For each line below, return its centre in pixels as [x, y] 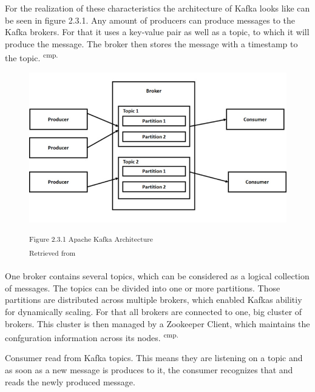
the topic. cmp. [32, 57]
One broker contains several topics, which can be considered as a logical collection [157, 276]
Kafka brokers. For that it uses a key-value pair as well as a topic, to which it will [157, 32]
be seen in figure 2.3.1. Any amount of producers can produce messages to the [150, 20]
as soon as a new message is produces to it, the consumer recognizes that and [149, 370]
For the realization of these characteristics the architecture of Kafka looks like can [157, 8]
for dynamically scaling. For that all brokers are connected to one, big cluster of [154, 311]
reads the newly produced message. [70, 381]
